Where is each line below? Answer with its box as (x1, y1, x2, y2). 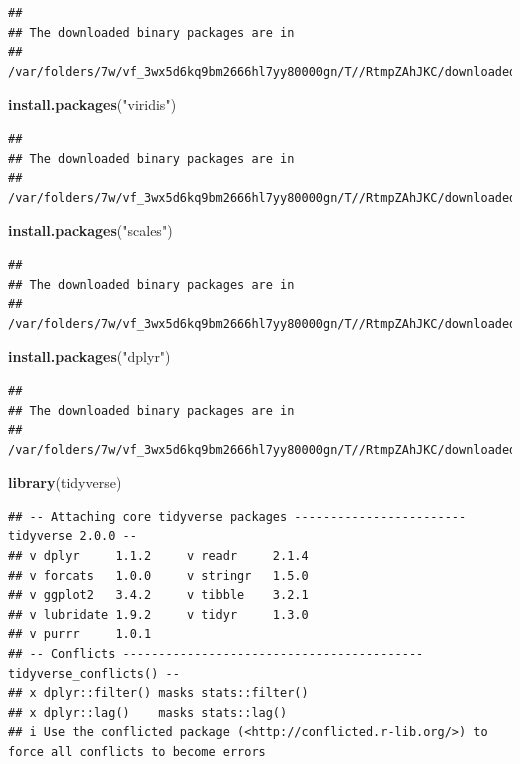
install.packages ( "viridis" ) (8, 94, 177, 115)
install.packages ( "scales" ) (8, 220, 173, 241)
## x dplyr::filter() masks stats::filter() (8, 686, 309, 701)
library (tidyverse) (8, 472, 122, 493)
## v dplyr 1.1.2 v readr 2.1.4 (8, 549, 309, 564)
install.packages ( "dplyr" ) (8, 346, 171, 367)
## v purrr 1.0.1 (8, 627, 152, 642)
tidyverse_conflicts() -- (8, 666, 180, 681)
